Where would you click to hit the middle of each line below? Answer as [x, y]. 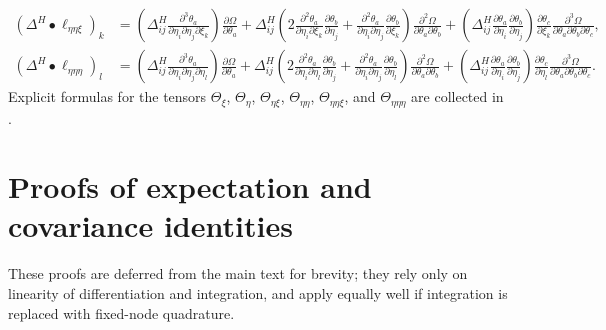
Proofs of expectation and [190, 186]
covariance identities [150, 225]
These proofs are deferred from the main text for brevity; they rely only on [238, 273]
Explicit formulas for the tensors [107, 96]
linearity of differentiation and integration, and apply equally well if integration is [258, 293]
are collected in [457, 96]
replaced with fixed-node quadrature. [121, 312]
